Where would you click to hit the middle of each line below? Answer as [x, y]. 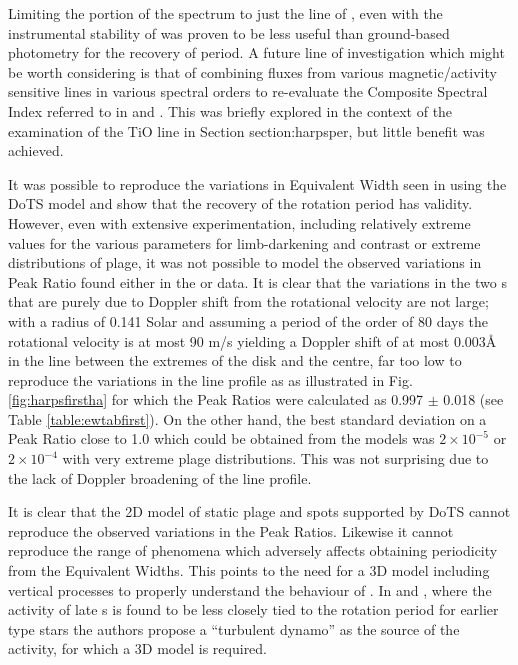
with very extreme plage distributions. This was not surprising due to [275, 458]
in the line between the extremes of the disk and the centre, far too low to [235, 360]
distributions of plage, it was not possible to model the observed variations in [245, 262]
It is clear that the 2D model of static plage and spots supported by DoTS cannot [259, 511]
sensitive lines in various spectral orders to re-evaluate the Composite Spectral [248, 91]
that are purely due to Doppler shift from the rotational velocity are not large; [248, 301]
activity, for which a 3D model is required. [138, 648]
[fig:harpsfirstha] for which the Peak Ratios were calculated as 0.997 [216, 399]
